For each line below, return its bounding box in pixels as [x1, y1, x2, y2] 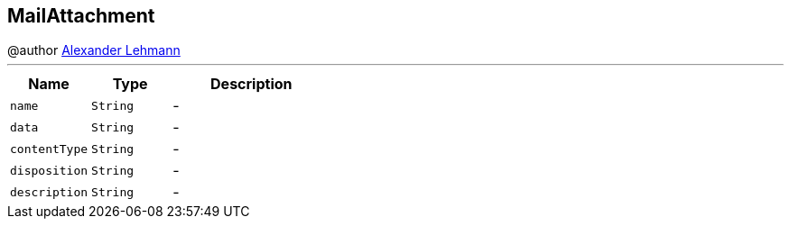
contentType [10, 141, 88, 156]
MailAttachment [7, 5, 155, 27]
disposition [10, 163, 88, 177]
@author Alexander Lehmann [7, 42, 181, 59]
